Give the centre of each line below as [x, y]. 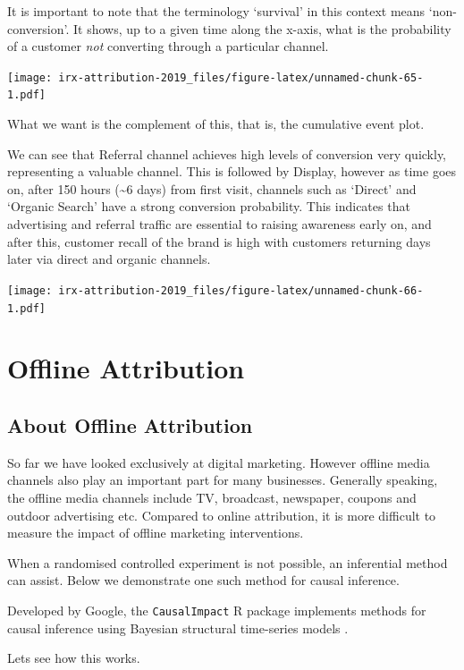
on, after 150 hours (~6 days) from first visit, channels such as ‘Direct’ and [212, 188]
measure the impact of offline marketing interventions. [156, 533]
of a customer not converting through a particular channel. [168, 46]
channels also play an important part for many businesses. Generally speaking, [223, 480]
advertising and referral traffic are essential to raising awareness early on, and [219, 224]
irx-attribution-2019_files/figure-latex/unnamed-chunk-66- [241, 290]
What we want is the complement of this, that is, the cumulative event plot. [216, 124]
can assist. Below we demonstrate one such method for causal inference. [203, 580]
